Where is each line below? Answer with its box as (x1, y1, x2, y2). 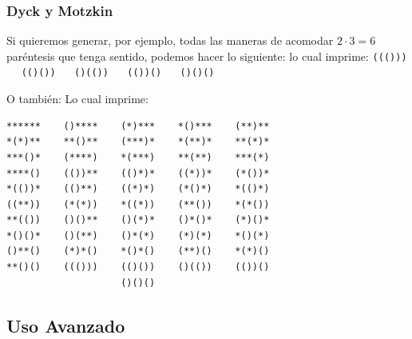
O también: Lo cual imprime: (6, 90, 149, 107)
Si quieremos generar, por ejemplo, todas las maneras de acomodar (6, 32, 334, 49)
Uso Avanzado (6, 313, 125, 337)
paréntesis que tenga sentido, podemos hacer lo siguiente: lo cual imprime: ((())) (6, 47, 407, 64)
